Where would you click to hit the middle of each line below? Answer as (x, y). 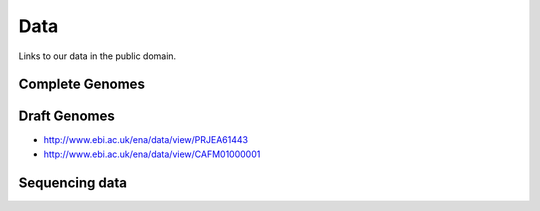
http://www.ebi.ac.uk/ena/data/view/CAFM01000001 (152, 154)
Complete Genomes (81, 84)
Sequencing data (72, 182)
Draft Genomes (66, 116)
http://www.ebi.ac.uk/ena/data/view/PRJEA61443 (146, 140)
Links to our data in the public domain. (97, 56)
